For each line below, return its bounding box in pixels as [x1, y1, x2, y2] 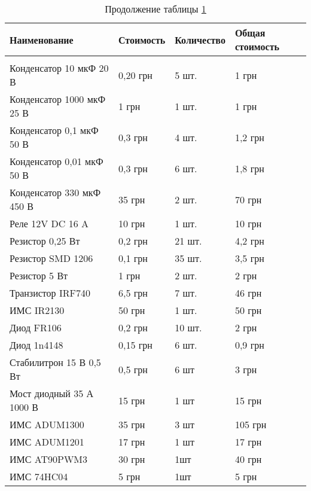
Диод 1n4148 [10, 338, 63, 352]
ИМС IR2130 [10, 303, 65, 317]
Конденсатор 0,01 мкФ [10, 154, 103, 168]
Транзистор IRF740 [10, 286, 90, 300]
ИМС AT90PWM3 [10, 452, 88, 466]
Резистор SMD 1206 [10, 251, 93, 265]
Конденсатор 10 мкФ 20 [10, 61, 109, 75]
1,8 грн [234, 161, 264, 175]
